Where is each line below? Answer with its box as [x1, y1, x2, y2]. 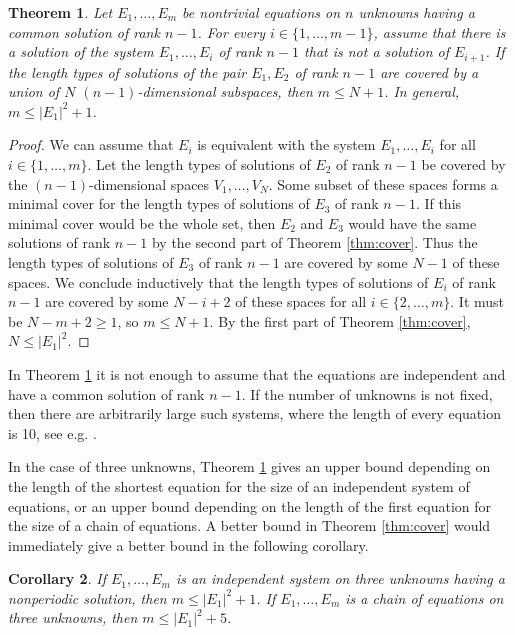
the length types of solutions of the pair [8, 61, 247, 82]
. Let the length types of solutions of [87, 154, 311, 175]
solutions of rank [8, 232, 111, 253]
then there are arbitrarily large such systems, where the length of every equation [8, 403, 501, 424]
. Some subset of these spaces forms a [268, 173, 498, 194]
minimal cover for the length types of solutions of [8, 193, 310, 214]
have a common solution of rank [8, 383, 205, 404]
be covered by [421, 154, 506, 175]
